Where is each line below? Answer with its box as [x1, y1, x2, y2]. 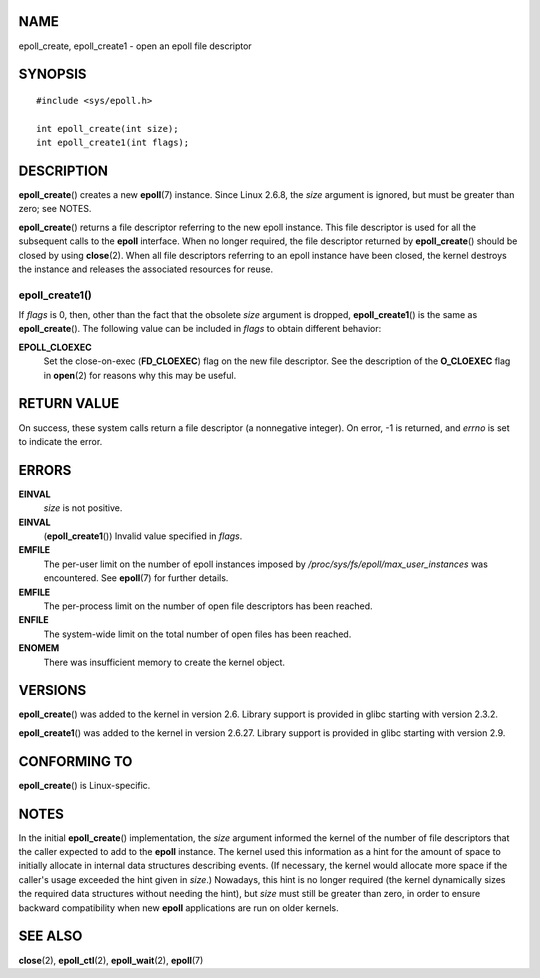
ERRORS [18, 461, 72, 479]
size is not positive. [43, 502, 123, 514]
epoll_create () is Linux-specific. [18, 779, 151, 791]
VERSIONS [18, 682, 87, 699]
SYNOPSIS [18, 66, 87, 83]
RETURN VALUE [18, 395, 120, 412]
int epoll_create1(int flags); [36, 137, 190, 149]
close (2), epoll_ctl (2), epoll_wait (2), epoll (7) [18, 954, 204, 966]
